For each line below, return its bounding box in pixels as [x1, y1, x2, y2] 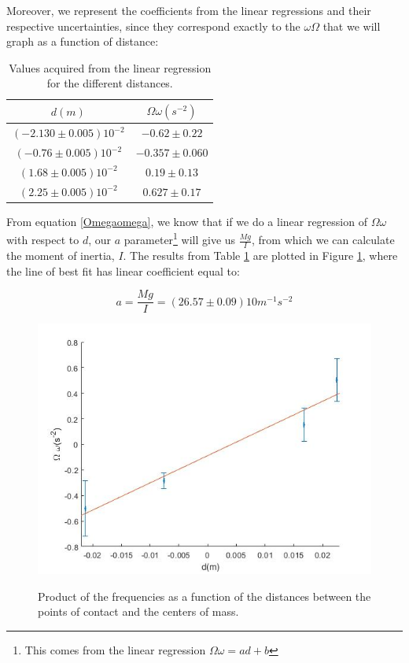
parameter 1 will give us [123, 229, 236, 248]
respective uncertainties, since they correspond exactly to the [6, 17, 300, 34]
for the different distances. [46, 75, 173, 91]
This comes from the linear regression [24, 641, 206, 657]
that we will [322, 17, 381, 34]
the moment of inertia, [6, 246, 115, 263]
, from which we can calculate [251, 231, 395, 248]
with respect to [6, 231, 79, 248]
